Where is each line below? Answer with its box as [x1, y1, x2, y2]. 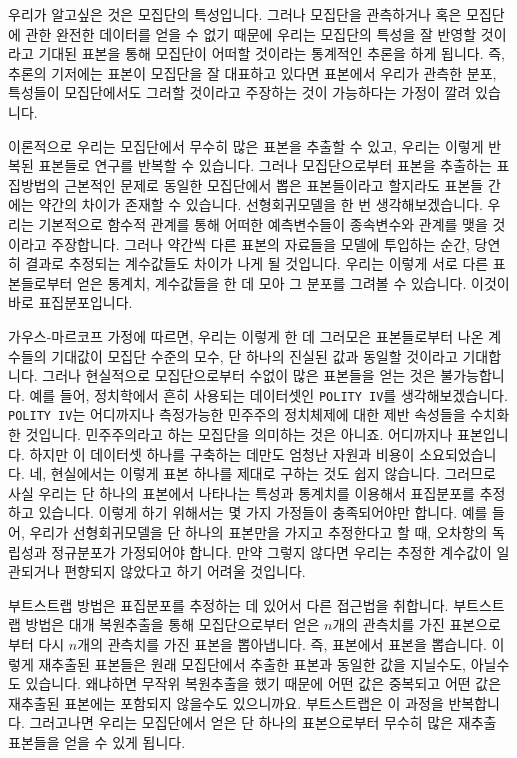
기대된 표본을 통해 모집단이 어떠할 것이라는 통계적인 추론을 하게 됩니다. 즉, [38, 43, 505, 64]
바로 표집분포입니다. [8, 292, 133, 313]
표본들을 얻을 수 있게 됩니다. [8, 731, 186, 752]
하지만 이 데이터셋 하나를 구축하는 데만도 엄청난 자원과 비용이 [29, 443, 415, 464]
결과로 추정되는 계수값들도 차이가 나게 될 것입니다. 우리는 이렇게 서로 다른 [25, 253, 489, 274]
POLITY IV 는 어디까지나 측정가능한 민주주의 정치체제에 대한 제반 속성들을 [8, 404, 466, 425]
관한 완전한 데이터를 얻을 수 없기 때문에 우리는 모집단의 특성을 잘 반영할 [25, 23, 477, 44]
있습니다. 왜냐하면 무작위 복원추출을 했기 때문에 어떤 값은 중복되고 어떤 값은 [25, 673, 502, 694]
